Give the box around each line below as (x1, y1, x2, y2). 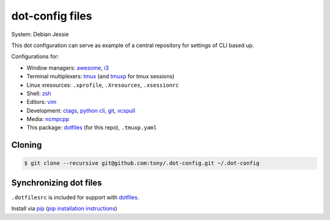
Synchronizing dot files (11, 177, 102, 188)
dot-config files (11, 9, 92, 23)
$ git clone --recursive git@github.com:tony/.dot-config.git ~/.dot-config (24, 159, 260, 167)
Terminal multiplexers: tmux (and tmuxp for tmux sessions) (26, 73, 175, 80)
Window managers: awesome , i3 (26, 64, 109, 71)
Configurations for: (11, 53, 59, 61)
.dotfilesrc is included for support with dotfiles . (11, 193, 139, 201)
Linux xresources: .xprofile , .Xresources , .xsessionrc (26, 81, 180, 89)
